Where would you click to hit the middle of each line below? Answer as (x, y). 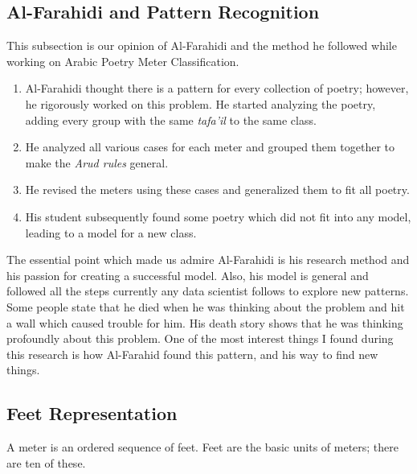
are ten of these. (46, 462)
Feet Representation (92, 413)
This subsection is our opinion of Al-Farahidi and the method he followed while (202, 45)
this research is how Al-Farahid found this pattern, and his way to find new (192, 354)
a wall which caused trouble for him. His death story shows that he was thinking (205, 322)
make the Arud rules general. (97, 162)
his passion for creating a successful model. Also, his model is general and (188, 275)
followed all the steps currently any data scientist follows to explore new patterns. (208, 291)
